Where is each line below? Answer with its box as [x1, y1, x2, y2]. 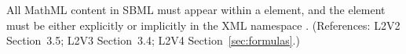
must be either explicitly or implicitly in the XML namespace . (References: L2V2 [6, 16, 401, 33]
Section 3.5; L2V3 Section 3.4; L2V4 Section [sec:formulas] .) [6, 32, 300, 49]
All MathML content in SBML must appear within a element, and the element [6, 2, 386, 17]
